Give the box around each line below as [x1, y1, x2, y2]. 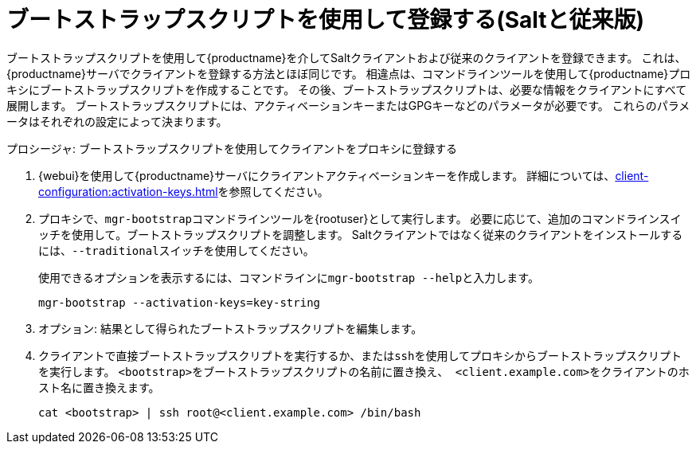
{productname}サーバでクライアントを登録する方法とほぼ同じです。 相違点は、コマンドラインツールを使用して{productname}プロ [6, 66, 691, 80]
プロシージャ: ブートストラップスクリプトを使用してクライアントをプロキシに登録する [6, 141, 458, 155]
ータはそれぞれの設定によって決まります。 [6, 114, 228, 128]
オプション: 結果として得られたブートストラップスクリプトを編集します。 [38, 321, 423, 335]
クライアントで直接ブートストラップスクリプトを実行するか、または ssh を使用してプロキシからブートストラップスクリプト [38, 348, 682, 362]
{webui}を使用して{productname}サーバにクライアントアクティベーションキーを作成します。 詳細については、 [38, 168, 616, 182]
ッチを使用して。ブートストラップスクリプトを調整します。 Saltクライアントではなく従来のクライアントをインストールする [38, 227, 683, 241]
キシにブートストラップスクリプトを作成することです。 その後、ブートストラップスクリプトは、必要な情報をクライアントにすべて [6, 82, 687, 96]
